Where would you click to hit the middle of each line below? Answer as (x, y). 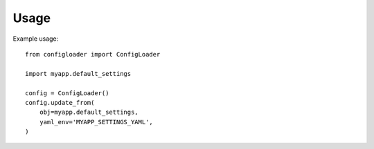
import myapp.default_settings (78, 73)
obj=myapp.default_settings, (89, 112)
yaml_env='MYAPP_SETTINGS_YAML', (96, 122)
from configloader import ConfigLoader (93, 54)
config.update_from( (60, 102)
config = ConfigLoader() (67, 93)
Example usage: (36, 39)
